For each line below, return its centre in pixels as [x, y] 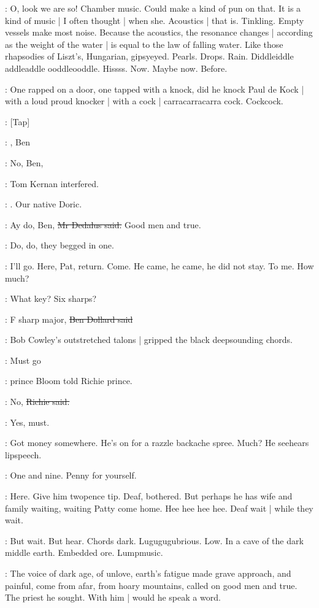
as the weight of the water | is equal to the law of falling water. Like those [144, 44]
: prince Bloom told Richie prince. [69, 381]
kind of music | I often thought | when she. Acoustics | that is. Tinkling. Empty [155, 20]
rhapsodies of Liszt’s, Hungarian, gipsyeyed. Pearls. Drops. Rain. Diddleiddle [149, 56]
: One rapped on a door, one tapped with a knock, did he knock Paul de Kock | [155, 89]
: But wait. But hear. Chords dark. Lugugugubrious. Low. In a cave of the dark [154, 540]
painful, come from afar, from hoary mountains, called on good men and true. [151, 585]
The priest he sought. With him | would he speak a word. [113, 597]
